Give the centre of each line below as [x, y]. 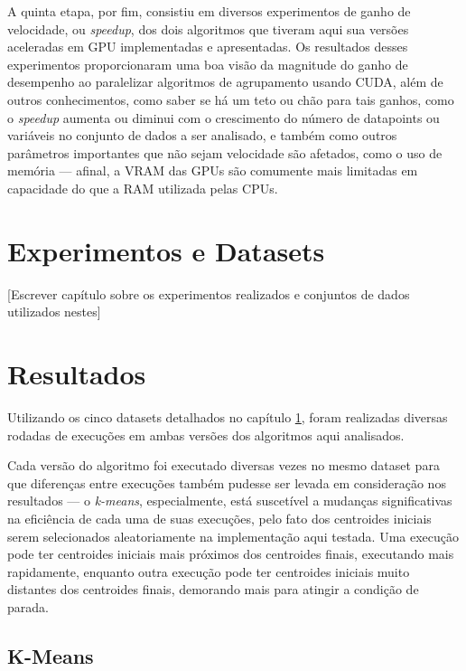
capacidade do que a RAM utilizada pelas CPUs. [143, 188]
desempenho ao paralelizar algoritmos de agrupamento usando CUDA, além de [225, 82]
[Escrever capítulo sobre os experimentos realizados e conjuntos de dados [209, 293]
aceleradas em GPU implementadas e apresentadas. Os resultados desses [208, 47]
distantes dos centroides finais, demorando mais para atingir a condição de [213, 589]
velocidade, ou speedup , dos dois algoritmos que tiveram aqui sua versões [208, 28]
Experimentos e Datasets [166, 250]
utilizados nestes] [54, 312]
